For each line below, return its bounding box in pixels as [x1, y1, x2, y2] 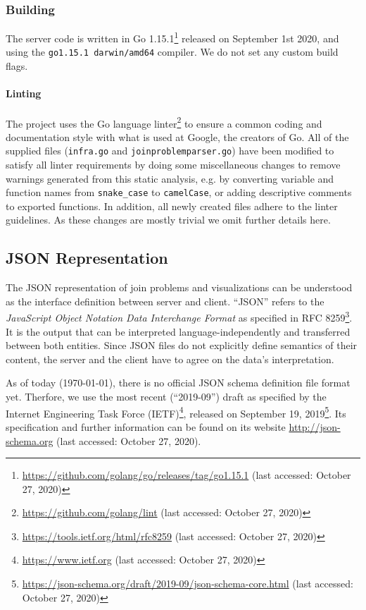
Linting [6, 86, 42, 101]
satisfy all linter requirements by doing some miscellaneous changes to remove [6, 157, 341, 172]
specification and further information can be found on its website [6, 419, 286, 434]
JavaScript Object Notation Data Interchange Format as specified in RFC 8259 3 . [6, 308, 353, 325]
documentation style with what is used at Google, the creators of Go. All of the [6, 129, 349, 144]
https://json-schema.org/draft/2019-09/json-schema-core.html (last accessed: [22, 576, 353, 591]
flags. [6, 59, 28, 73]
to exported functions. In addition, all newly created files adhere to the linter [6, 198, 338, 213]
